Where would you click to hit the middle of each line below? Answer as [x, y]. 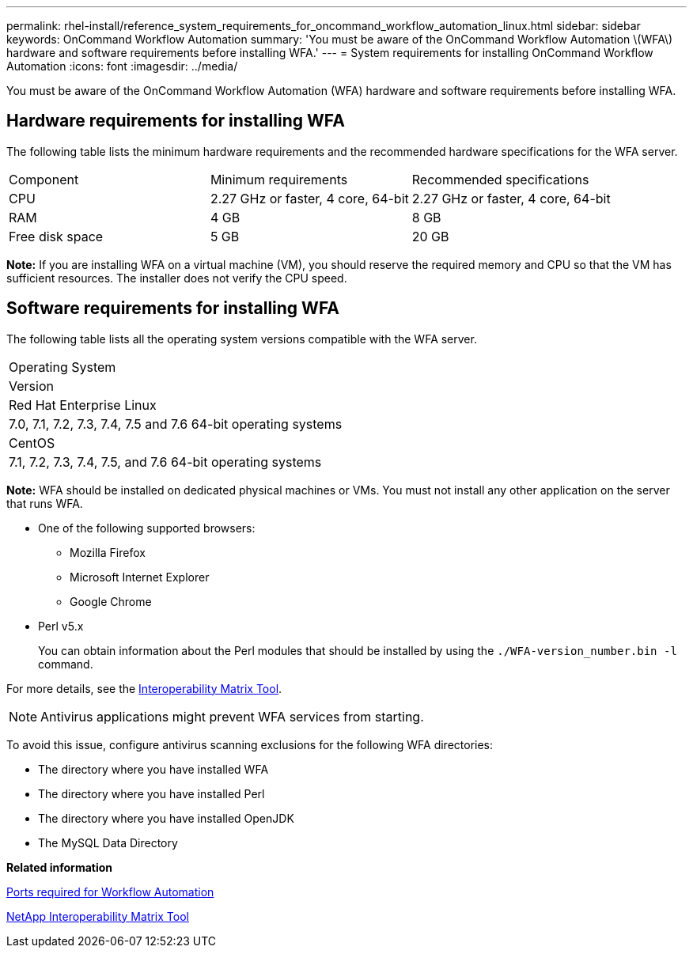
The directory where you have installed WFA [153, 769]
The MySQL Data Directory [108, 842]
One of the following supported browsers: [147, 528]
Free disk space [56, 236]
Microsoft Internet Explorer [140, 577]
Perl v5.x [61, 626]
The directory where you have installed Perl [151, 793]
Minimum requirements [279, 179]
